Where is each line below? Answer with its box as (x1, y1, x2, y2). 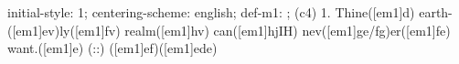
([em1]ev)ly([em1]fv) (7, 20, 121, 39)
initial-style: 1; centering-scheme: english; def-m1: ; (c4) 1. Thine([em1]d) (7, 3, 415, 21)
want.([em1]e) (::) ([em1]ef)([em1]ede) (7, 38, 218, 58)
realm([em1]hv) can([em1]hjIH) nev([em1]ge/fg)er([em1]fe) (124, 20, 451, 39)
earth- (419, 3, 453, 21)
